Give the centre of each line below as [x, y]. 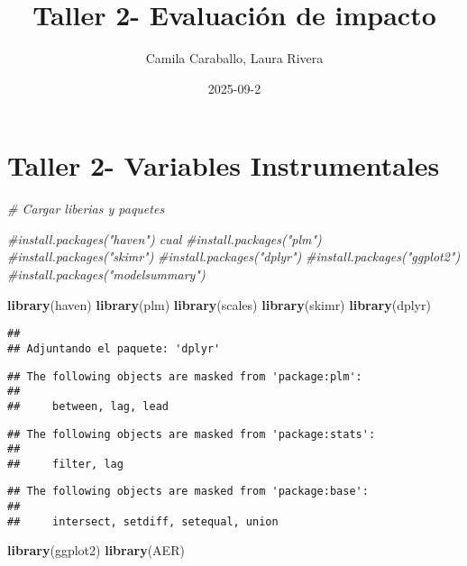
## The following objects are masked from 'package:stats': [192, 434]
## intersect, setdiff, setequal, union [143, 521]
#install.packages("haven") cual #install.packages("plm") [165, 238]
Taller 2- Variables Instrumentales [224, 165]
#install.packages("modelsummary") [106, 274]
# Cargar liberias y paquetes [86, 209]
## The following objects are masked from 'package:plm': [185, 376]
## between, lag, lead [88, 406]
